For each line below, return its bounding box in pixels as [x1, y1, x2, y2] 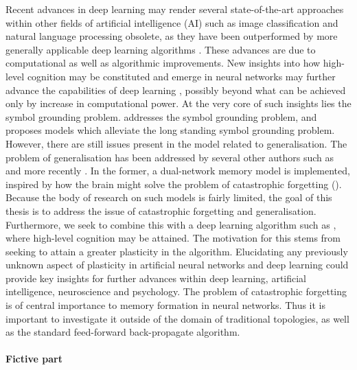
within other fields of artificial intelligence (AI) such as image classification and [5, 15, 338, 30]
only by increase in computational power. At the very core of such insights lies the [5, 96, 352, 111]
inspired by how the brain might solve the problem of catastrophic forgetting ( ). [5, 176, 342, 191]
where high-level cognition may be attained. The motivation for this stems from [5, 231, 341, 245]
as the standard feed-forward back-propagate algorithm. [5, 325, 240, 339]
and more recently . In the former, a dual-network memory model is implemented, [5, 163, 350, 178]
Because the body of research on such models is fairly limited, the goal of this [5, 190, 332, 205]
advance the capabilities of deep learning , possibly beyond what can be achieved [5, 82, 346, 97]
